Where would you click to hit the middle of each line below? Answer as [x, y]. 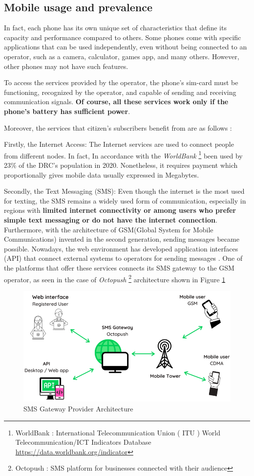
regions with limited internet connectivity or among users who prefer [120, 210]
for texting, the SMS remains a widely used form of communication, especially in [125, 200]
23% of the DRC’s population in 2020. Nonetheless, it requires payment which [121, 165]
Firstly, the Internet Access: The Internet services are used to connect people [119, 144]
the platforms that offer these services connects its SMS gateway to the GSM [119, 267]
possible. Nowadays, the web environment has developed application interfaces [121, 248]
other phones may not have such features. [66, 66]
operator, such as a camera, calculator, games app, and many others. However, [122, 56]
